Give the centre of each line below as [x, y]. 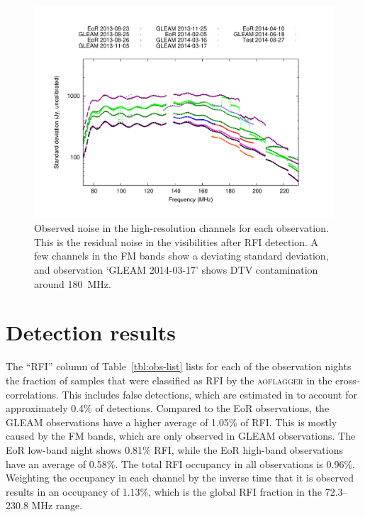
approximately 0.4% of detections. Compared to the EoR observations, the [168, 408]
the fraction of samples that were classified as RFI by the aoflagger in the [169, 380]
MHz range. [57, 505]
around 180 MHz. [73, 283]
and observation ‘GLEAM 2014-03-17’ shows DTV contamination [176, 270]
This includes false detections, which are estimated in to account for [210, 394]
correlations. [32, 394]
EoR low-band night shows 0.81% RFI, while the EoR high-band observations [174, 449]
